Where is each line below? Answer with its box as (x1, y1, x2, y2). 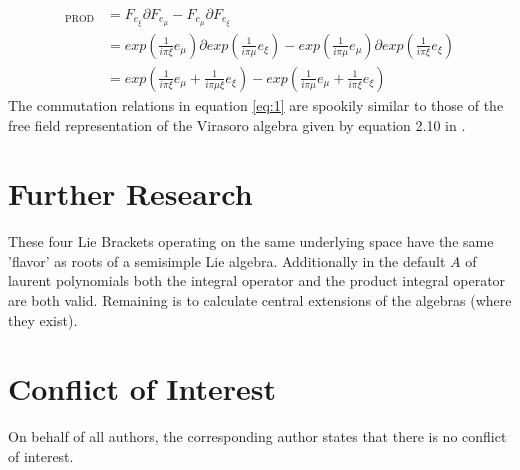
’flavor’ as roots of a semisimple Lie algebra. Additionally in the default (8, 250, 446, 271)
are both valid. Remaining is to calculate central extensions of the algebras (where (8, 290, 512, 311)
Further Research (8, 173, 253, 214)
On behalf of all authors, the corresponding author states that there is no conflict (8, 426, 507, 447)
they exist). (8, 309, 78, 330)
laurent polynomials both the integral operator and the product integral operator (8, 270, 506, 291)
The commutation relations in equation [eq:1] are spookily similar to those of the (8, 94, 504, 115)
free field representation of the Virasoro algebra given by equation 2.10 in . (8, 114, 466, 135)
